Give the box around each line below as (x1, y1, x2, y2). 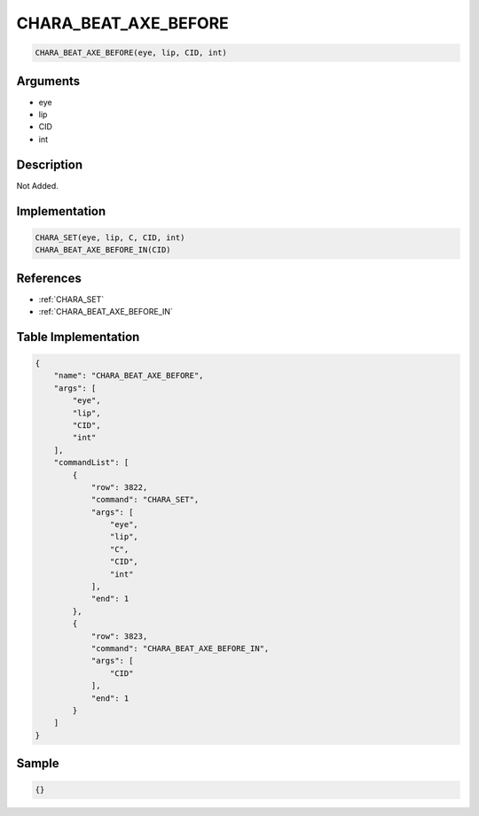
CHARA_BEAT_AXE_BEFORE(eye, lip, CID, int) (35, 48, 228, 58)
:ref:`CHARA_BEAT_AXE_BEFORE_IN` (38, 307, 173, 316)
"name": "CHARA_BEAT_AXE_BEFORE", (53, 370, 204, 381)
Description (16, 157, 83, 172)
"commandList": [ (53, 457, 130, 468)
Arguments (16, 74, 81, 89)
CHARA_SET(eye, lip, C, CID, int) (35, 232, 185, 243)
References (16, 270, 82, 285)
